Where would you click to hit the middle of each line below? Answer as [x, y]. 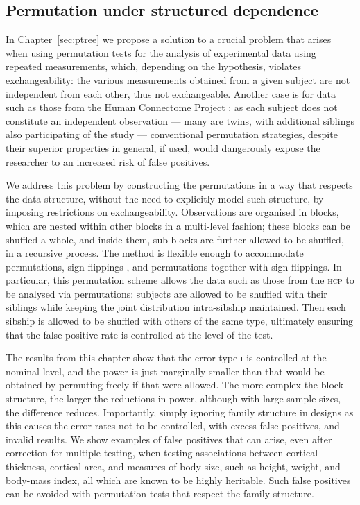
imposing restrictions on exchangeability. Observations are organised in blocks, [172, 212]
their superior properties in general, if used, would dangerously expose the [163, 147]
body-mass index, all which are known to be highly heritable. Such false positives [178, 480]
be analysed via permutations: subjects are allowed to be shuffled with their [166, 293]
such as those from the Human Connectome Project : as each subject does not [172, 107]
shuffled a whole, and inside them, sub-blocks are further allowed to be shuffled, [175, 239]
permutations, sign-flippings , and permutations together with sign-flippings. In [174, 266]
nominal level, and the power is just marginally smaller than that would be [165, 371]
